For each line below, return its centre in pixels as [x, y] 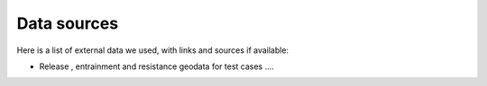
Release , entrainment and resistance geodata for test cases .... [156, 66]
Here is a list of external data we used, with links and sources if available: [152, 50]
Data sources [68, 23]
